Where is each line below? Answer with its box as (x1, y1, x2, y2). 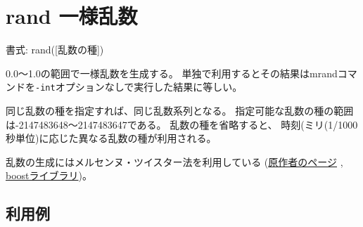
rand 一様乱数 (6, 1, 138, 30)
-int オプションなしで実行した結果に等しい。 (35, 79, 243, 94)
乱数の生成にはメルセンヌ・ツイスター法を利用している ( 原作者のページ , (6, 154, 343, 169)
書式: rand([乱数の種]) (6, 42, 104, 57)
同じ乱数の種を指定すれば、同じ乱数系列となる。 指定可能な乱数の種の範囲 (6, 103, 354, 117)
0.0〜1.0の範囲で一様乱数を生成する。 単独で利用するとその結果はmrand (6, 65, 338, 80)
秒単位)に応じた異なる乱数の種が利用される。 (6, 131, 217, 145)
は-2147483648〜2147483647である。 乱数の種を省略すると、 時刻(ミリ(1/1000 (6, 117, 358, 131)
